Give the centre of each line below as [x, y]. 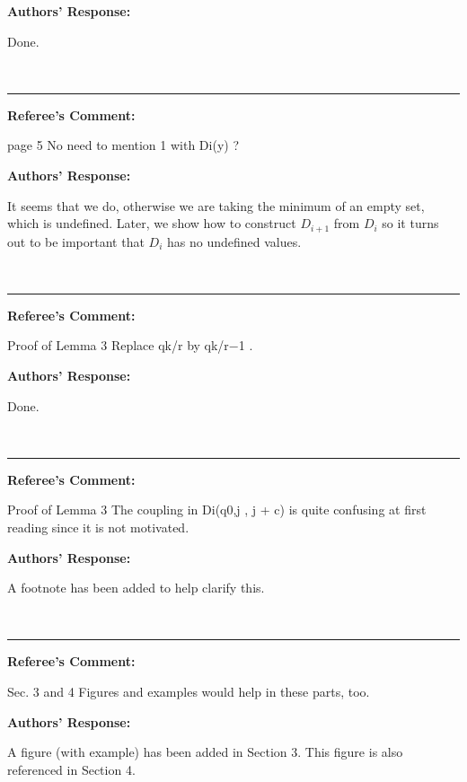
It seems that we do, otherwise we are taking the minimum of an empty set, [216, 205]
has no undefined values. [234, 241]
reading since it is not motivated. [98, 527]
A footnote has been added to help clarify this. [136, 588]
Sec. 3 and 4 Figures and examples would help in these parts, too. [189, 691]
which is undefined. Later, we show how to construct [152, 223]
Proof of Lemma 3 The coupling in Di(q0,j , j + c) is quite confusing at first [217, 510]
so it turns [410, 223]
